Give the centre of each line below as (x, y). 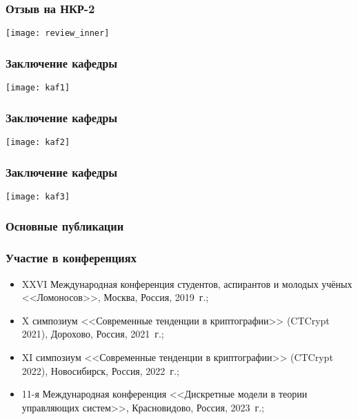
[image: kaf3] (38, 196)
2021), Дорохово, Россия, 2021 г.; (93, 334)
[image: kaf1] (38, 88)
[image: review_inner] (58, 33)
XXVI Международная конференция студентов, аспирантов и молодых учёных (187, 283)
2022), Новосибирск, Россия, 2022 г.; (100, 370)
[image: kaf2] (38, 142)
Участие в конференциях (71, 258)
